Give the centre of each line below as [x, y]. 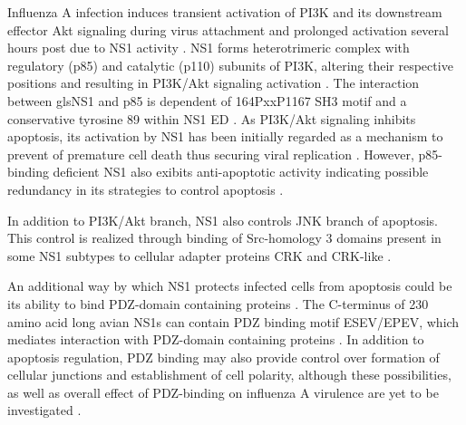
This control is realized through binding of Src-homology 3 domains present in [224, 238]
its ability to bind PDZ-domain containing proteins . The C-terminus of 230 [218, 303]
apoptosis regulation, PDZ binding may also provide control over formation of [223, 357]
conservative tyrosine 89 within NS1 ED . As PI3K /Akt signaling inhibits [212, 118]
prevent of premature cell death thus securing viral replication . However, [211, 154]
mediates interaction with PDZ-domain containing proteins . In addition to [216, 339]
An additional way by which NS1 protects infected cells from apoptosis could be [230, 286]
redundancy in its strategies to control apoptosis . [146, 189]
